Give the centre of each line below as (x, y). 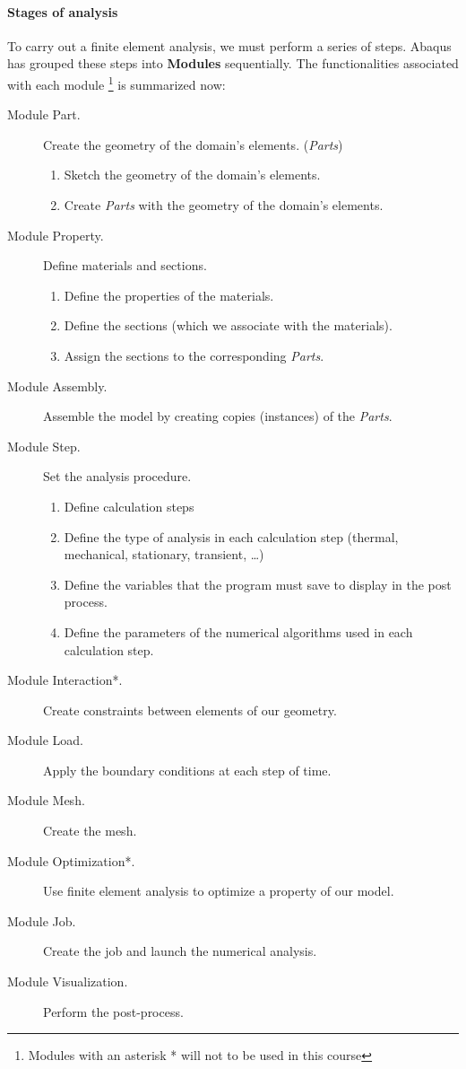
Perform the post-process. (113, 1011)
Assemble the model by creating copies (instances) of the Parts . (218, 416)
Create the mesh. (90, 831)
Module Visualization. (68, 981)
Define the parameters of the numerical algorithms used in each (238, 631)
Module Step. (44, 446)
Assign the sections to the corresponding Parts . (194, 355)
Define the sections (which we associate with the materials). (228, 325)
